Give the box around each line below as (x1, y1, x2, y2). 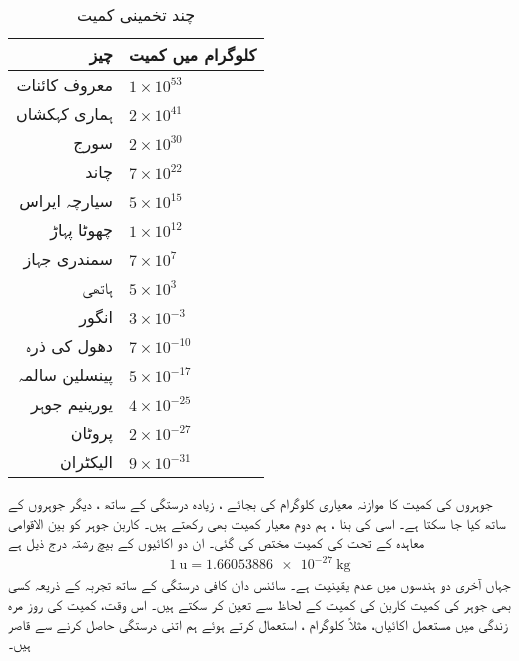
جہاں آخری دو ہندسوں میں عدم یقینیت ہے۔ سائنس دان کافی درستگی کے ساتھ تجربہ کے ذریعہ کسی (8, 574, 511, 595)
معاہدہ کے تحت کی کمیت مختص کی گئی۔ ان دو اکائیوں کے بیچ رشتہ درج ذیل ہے (8, 532, 425, 553)
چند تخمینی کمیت (76, 3, 196, 26)
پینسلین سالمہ (18, 363, 113, 386)
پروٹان (70, 421, 113, 444)
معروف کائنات (16, 73, 113, 96)
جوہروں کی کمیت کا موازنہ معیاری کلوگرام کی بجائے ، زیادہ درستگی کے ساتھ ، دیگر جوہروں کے (8, 493, 493, 513)
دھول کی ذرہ (26, 334, 113, 357)
